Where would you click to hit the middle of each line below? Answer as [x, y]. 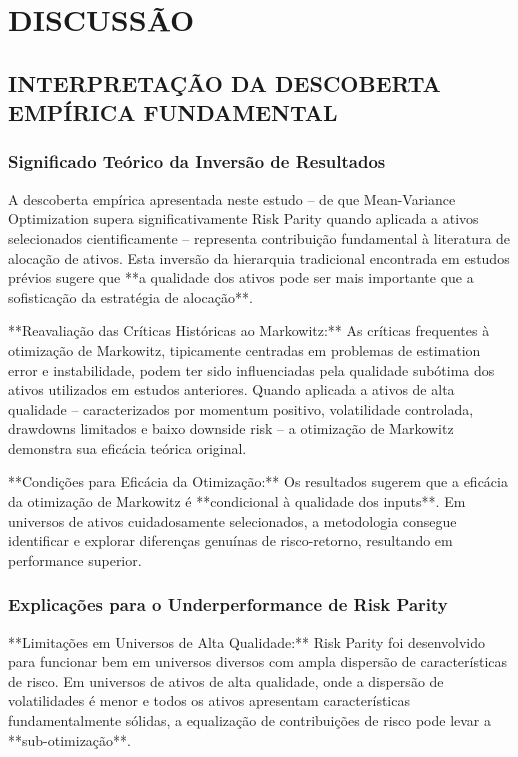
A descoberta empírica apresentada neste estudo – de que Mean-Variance [232, 198]
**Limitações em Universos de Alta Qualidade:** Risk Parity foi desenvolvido [247, 641]
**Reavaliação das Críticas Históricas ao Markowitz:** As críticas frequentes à [249, 330]
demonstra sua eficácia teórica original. [127, 447]
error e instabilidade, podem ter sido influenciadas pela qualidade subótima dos [251, 369]
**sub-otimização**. [69, 739]
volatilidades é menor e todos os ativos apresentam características [209, 700]
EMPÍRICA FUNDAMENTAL [173, 112]
